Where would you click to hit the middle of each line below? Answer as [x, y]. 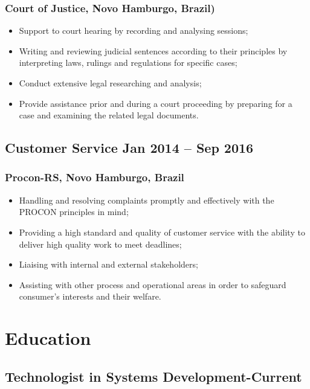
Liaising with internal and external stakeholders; [108, 264]
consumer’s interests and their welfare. [90, 296]
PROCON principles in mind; [74, 212]
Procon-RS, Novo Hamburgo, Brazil [95, 177]
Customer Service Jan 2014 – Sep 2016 [129, 148]
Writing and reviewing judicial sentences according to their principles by [153, 50]
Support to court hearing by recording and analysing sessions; [134, 31]
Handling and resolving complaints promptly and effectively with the [147, 200]
